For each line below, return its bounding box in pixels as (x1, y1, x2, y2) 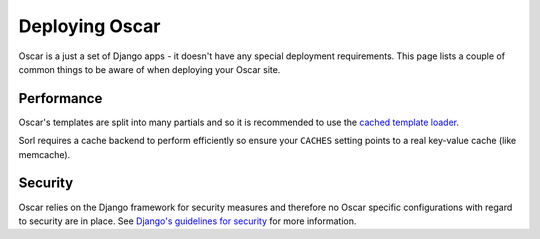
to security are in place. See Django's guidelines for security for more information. (18, 215, 357, 227)
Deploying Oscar (18, 15, 161, 37)
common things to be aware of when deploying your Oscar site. (18, 63, 281, 75)
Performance (18, 90, 103, 107)
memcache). (18, 148, 71, 160)
